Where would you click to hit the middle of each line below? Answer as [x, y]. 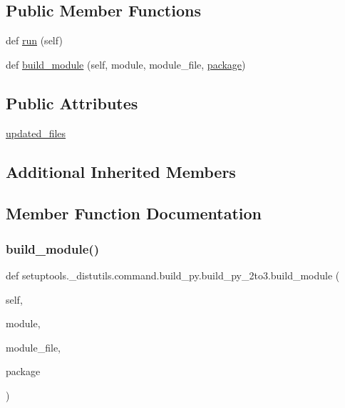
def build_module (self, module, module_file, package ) [126, 64]
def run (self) [34, 40]
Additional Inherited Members [121, 171]
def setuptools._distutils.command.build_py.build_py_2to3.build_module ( [173, 275]
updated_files [36, 133]
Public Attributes [72, 103]
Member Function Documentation [134, 213]
